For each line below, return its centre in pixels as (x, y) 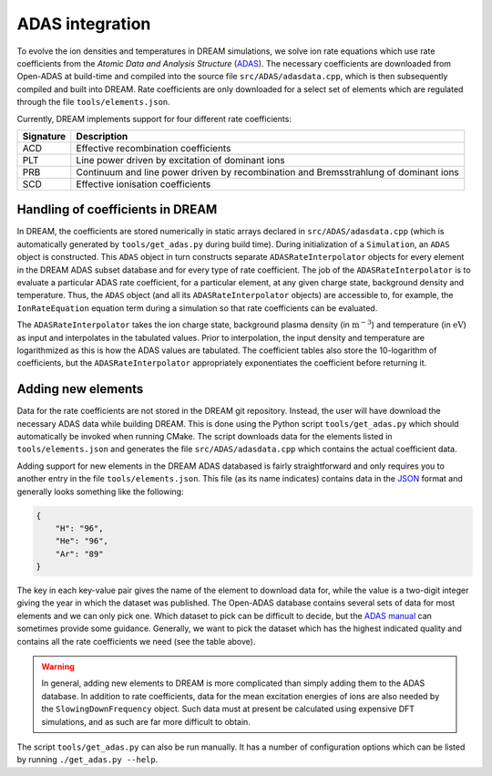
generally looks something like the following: (100, 491)
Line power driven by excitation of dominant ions (181, 160)
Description (102, 136)
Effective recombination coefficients (154, 148)
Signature (44, 136)
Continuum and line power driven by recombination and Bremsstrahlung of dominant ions (267, 171)
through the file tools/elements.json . (93, 102)
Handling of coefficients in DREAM (117, 210)
